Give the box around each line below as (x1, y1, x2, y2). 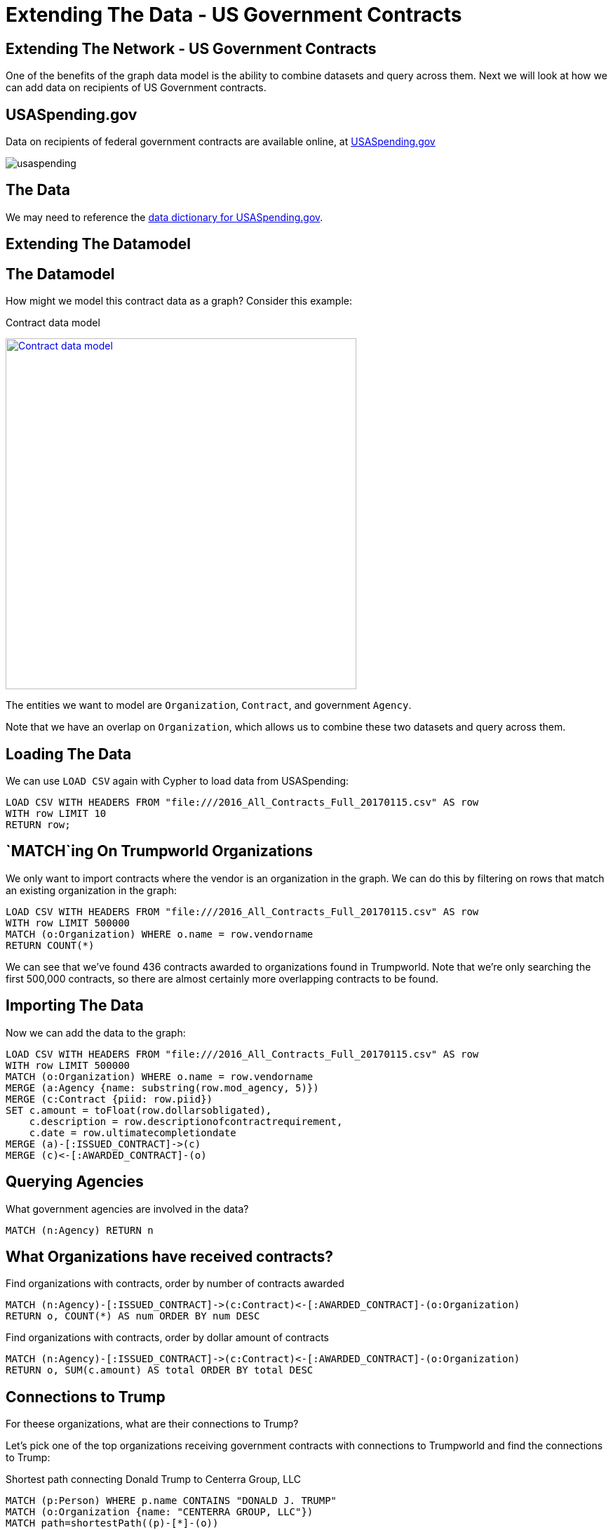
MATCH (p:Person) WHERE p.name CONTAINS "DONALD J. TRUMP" (6, 1495, 337, 1507)
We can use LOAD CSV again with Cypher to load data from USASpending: (6, 774, 349, 787)
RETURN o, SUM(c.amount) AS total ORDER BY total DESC (6, 1364, 314, 1376)
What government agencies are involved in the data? (6, 1202, 249, 1215)
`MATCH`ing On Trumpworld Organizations (6, 842, 314, 860)
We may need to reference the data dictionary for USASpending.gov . (6, 211, 323, 223)
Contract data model (6, 317, 100, 329)
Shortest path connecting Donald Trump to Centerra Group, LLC (6, 1473, 301, 1486)
